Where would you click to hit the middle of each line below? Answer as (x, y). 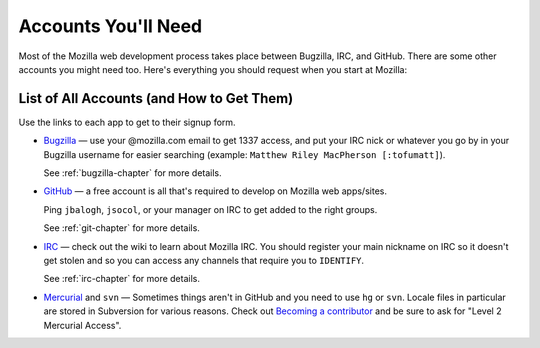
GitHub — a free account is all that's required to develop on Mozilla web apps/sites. (215, 191)
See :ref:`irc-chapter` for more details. (121, 279)
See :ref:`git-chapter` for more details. (121, 228)
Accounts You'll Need (110, 26)
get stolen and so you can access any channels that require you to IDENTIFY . (204, 260)
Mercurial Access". (82, 325)
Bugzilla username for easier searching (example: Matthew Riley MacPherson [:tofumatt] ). (244, 154)
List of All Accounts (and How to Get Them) (156, 98)
